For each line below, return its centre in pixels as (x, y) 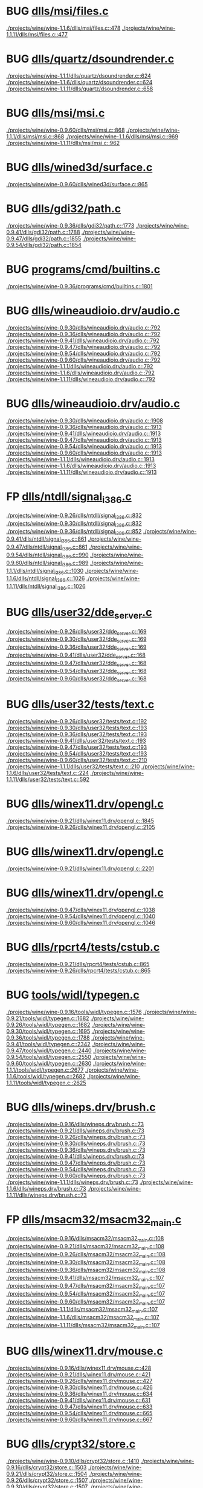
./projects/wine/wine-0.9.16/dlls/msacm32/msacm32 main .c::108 (85, 1239)
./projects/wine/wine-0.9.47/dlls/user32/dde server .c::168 (76, 664)
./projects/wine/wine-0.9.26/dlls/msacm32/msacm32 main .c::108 (86, 1255)
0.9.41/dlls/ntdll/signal (34, 539)
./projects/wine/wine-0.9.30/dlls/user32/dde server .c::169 (76, 640)
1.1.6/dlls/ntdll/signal (31, 578)
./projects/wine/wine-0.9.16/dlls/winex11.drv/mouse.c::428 (79, 1368)
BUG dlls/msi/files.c (57, 11)
